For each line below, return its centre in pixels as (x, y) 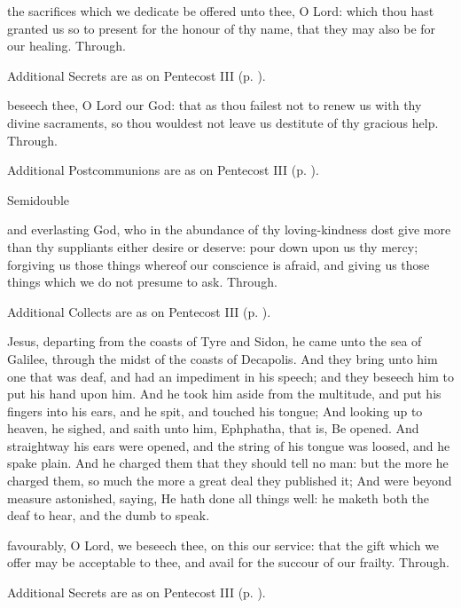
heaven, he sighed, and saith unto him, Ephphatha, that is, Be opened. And (213, 428)
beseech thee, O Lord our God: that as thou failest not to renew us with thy (215, 105)
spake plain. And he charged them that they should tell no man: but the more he (228, 463)
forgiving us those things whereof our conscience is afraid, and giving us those (219, 264)
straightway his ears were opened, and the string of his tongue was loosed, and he (229, 445)
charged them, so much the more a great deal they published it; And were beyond (230, 481)
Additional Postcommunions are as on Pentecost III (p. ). (163, 170)
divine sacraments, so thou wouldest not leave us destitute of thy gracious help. (223, 122)
